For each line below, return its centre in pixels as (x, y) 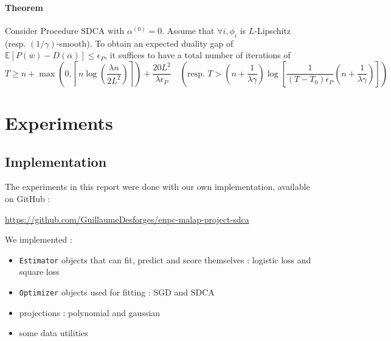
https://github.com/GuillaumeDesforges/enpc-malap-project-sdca (127, 219)
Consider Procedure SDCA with (65, 30)
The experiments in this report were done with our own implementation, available (157, 187)
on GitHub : (28, 198)
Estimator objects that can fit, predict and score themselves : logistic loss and (165, 259)
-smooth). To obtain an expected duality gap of (145, 43)
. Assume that (188, 30)
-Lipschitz (273, 30)
